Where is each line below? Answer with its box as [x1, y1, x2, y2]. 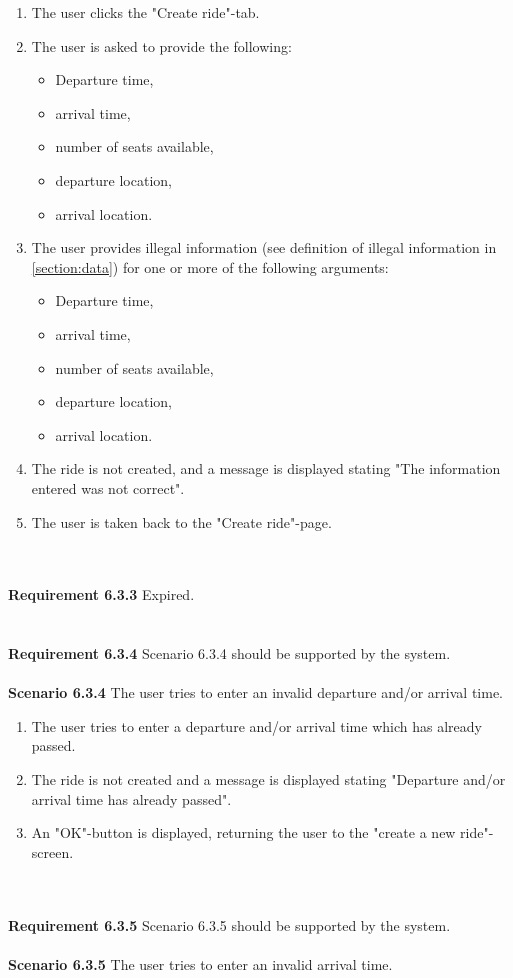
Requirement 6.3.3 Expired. [8, 584, 195, 605]
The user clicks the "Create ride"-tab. [31, 2, 260, 22]
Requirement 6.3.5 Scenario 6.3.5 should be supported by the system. [8, 914, 451, 935]
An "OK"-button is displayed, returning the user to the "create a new [31, 822, 456, 843]
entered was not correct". [31, 477, 185, 498]
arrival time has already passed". [31, 788, 232, 809]
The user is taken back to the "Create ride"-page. [31, 511, 332, 532]
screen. [31, 841, 74, 862]
